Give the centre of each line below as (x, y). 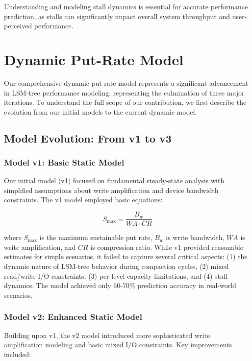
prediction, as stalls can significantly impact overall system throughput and (117, 16)
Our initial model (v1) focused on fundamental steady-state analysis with (114, 180)
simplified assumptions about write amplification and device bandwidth (111, 190)
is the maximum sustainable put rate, (96, 237)
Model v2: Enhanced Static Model (73, 317)
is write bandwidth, (195, 237)
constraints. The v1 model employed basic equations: (83, 200)
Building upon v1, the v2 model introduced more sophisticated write (107, 335)
